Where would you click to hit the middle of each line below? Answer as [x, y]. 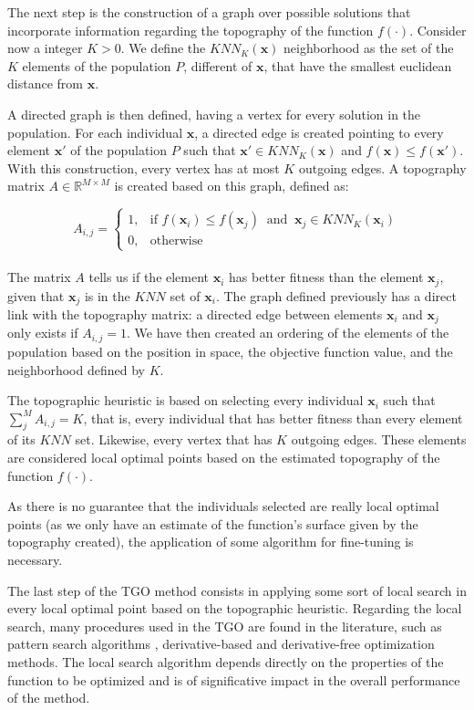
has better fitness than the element [326, 277]
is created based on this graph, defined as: [232, 186]
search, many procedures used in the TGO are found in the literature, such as [225, 626]
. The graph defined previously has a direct [336, 295]
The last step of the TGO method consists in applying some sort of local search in [237, 590]
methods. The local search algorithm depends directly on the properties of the [226, 662]
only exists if [43, 333]
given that [36, 295]
